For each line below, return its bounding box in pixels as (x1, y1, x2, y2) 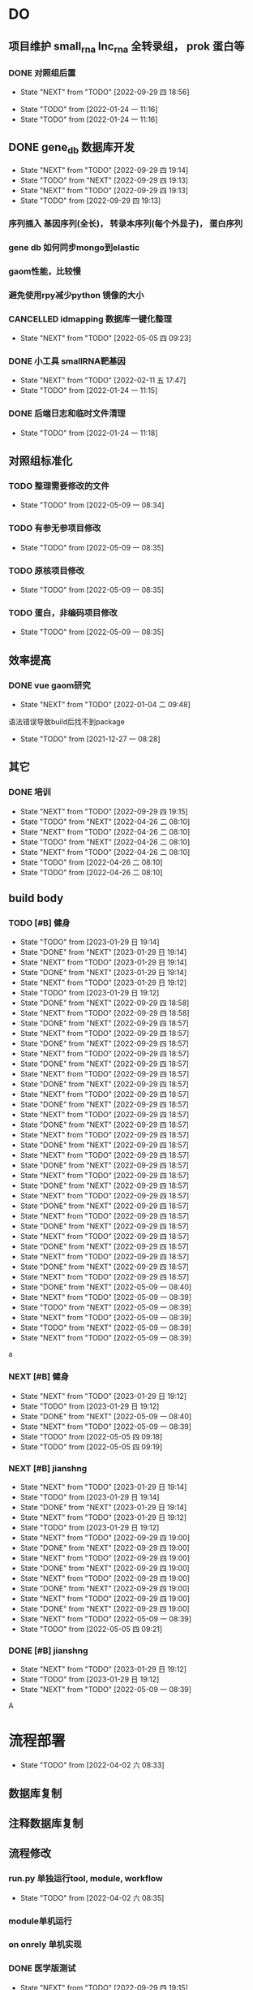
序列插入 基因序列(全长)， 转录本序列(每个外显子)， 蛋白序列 (8, 218, 243, 229)
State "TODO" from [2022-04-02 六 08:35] (19, 1893, 165, 1902)
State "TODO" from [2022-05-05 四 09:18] (19, 1431, 163, 1441)
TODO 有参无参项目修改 (8, 523, 101, 534)
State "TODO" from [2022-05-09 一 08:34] (19, 500, 165, 510)
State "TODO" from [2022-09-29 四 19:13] (19, 196, 161, 205)
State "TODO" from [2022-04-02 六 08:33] (19, 1760, 165, 1770)
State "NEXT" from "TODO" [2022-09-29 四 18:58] (19, 1008, 190, 1018)
